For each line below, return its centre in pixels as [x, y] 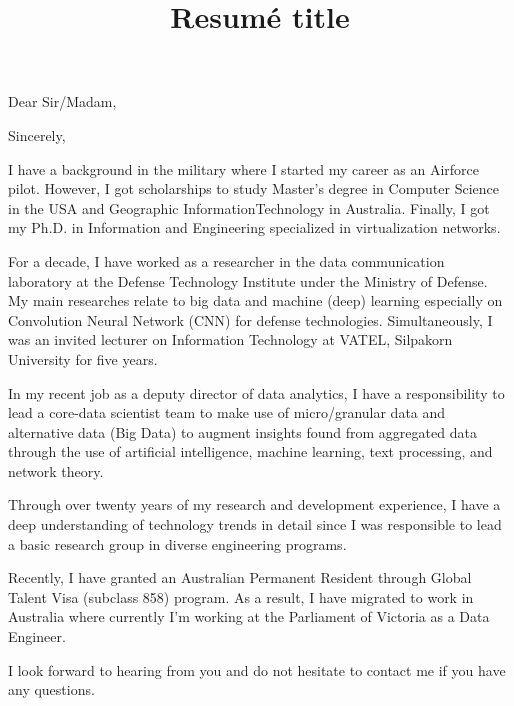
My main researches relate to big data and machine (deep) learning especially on [255, 300]
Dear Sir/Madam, [62, 101]
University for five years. [83, 358]
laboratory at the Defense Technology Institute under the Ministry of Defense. [248, 280]
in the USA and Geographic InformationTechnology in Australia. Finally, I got [249, 207]
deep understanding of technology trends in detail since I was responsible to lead [255, 524]
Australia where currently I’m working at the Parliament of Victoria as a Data [249, 616]
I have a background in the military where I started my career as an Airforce [243, 168]
